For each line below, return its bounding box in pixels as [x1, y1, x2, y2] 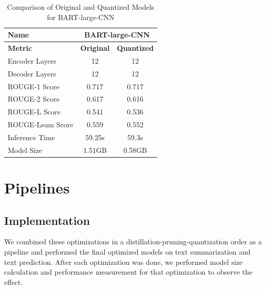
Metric [8, 43, 32, 53]
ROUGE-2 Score [8, 93, 60, 104]
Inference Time [8, 131, 55, 142]
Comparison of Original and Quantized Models [7, 2, 155, 12]
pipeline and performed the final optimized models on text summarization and [4, 246, 251, 257]
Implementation [4, 212, 90, 228]
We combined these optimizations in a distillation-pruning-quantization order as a [4, 236, 262, 247]
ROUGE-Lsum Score [8, 119, 73, 130]
